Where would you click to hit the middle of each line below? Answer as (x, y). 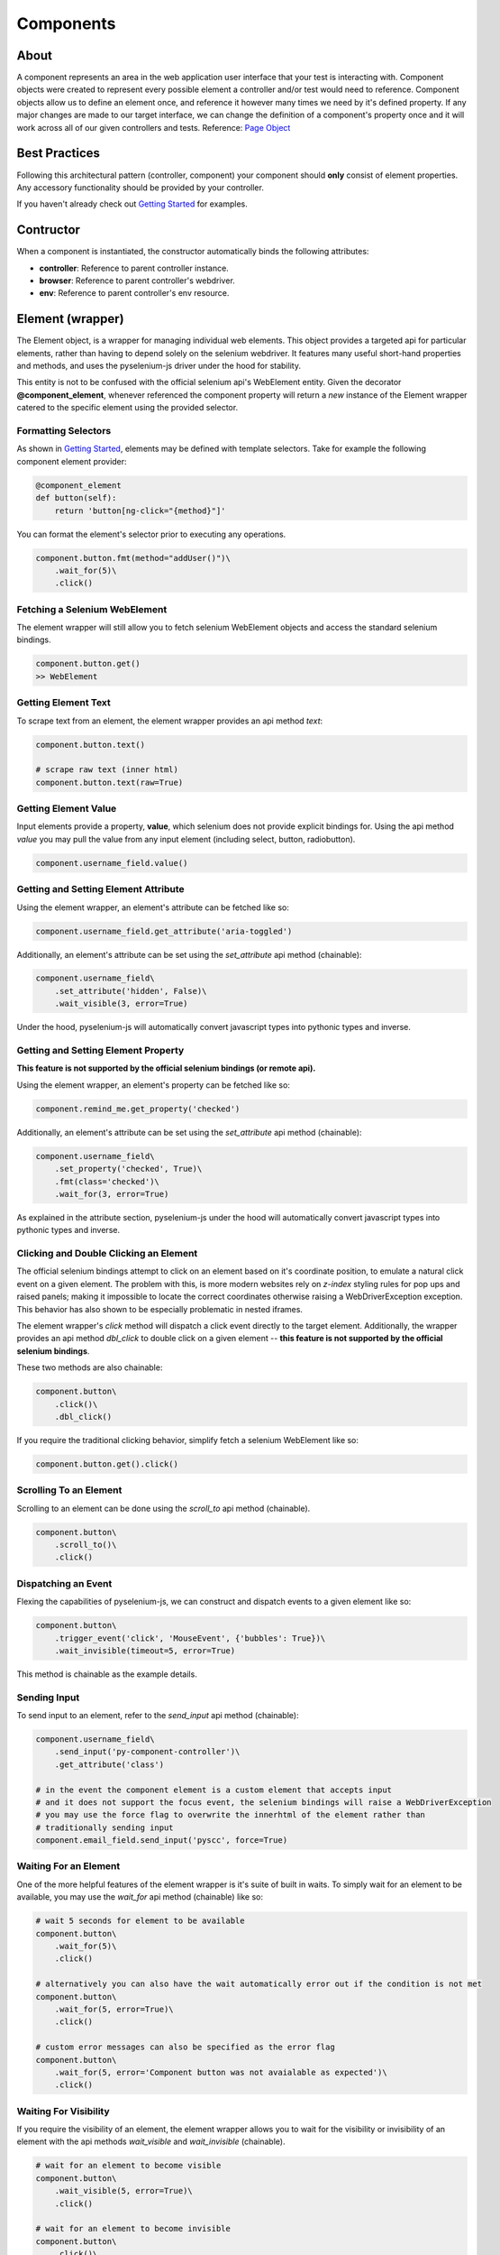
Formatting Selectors (64, 431)
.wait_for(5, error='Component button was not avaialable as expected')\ (221, 2072)
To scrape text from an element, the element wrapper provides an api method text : (170, 721)
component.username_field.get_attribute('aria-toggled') (164, 931)
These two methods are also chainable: (90, 1367)
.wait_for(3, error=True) (112, 1194)
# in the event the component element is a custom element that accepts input (214, 1790)
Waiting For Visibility (63, 2111)
